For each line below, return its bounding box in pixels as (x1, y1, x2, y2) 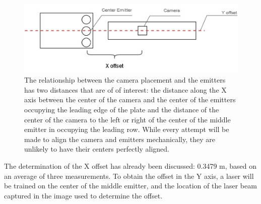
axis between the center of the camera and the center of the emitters (24, 94, 236, 105)
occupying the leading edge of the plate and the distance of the (24, 104, 219, 115)
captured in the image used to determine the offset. (4, 190, 163, 200)
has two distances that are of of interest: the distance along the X (24, 84, 227, 95)
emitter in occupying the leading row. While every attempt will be (24, 124, 229, 134)
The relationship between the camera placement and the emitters (24, 75, 226, 85)
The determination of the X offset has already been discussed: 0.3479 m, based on (4, 161, 257, 171)
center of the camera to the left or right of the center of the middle (24, 114, 231, 124)
